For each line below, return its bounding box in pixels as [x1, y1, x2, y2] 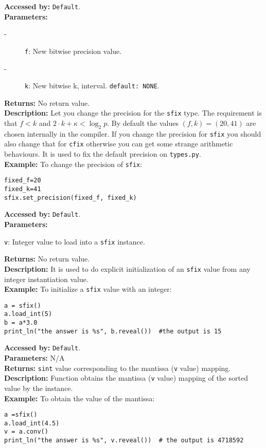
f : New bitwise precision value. [25, 45, 122, 56]
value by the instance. [4, 382, 73, 393]
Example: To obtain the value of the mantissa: [4, 393, 155, 403]
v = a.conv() [4, 428, 48, 436]
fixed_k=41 [4, 185, 41, 193]
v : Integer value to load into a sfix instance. [4, 236, 145, 247]
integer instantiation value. [4, 273, 88, 284]
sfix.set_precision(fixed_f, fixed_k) [4, 194, 137, 201]
